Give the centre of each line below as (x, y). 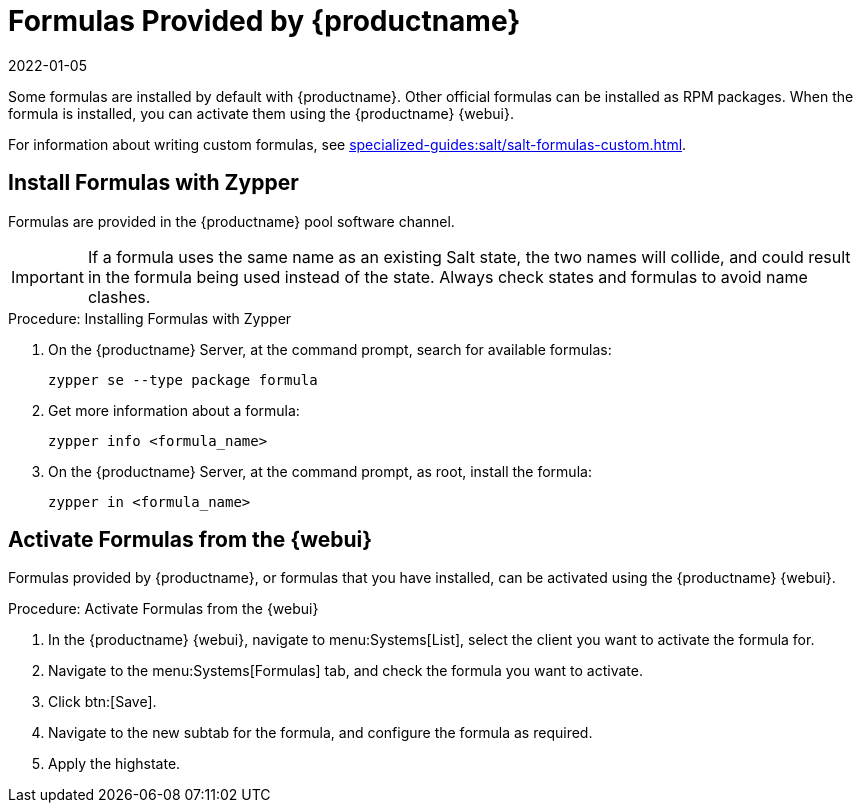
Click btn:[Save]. (102, 702)
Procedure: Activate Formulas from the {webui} (163, 609)
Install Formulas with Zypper (153, 183)
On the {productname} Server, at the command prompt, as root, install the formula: (320, 471)
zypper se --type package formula (183, 379)
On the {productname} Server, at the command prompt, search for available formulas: (330, 349)
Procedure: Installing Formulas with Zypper (150, 318)
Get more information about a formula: (174, 410)
